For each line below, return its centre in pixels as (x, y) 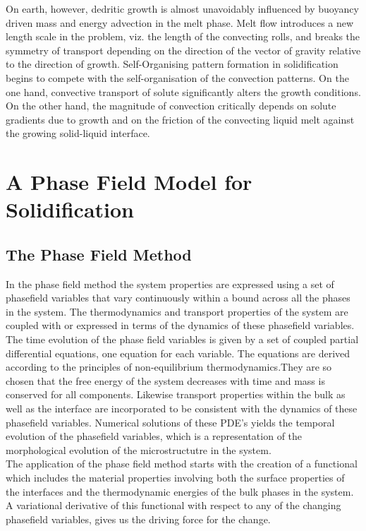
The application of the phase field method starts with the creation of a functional (182, 464)
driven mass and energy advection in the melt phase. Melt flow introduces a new (180, 22)
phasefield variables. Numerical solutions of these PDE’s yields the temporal (170, 422)
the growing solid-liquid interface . (78, 133)
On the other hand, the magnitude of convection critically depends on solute (171, 106)
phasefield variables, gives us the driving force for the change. (138, 519)
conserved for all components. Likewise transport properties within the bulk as (176, 394)
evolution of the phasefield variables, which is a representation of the (154, 436)
